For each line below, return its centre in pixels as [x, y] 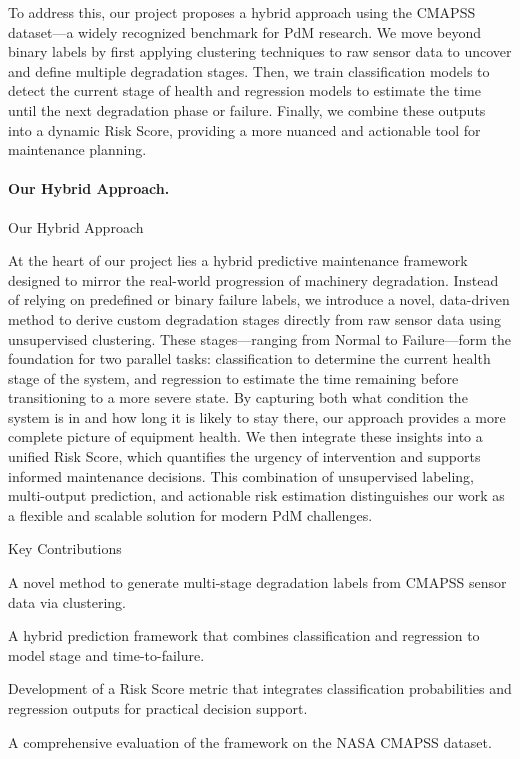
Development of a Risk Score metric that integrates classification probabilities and [260, 688]
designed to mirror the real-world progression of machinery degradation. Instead [253, 279]
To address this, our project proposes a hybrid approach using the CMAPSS [242, 12]
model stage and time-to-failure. [106, 654]
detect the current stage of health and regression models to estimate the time [244, 90]
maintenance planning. [77, 149]
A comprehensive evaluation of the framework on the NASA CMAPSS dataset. [250, 741]
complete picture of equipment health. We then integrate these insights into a [245, 436]
